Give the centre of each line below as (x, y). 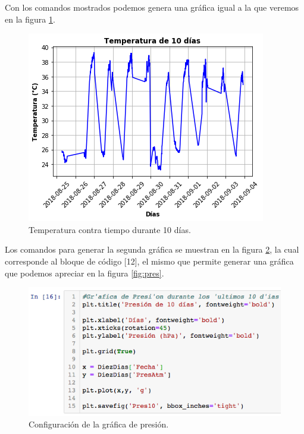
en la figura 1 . (30, 19)
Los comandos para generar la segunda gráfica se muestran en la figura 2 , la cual (152, 249)
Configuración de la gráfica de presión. (99, 424)
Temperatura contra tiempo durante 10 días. (110, 229)
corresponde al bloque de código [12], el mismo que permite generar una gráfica (149, 261)
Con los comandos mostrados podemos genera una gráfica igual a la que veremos (152, 7)
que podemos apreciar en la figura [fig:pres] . (84, 273)
